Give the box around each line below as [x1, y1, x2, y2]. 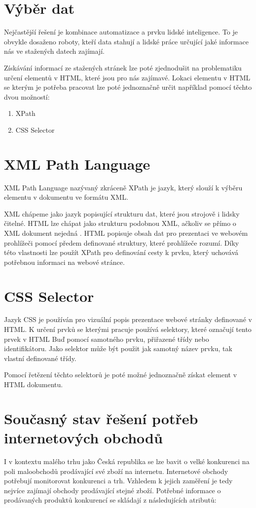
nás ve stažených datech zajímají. [4, 46, 105, 56]
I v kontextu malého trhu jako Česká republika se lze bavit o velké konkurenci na [4, 456, 250, 466]
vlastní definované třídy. [4, 353, 76, 363]
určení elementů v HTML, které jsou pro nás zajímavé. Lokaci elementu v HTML [4, 72, 251, 82]
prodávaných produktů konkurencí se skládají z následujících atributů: [4, 495, 217, 505]
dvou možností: [4, 91, 50, 102]
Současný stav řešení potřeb [4, 408, 198, 428]
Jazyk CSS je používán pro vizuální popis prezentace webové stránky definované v [4, 314, 252, 325]
